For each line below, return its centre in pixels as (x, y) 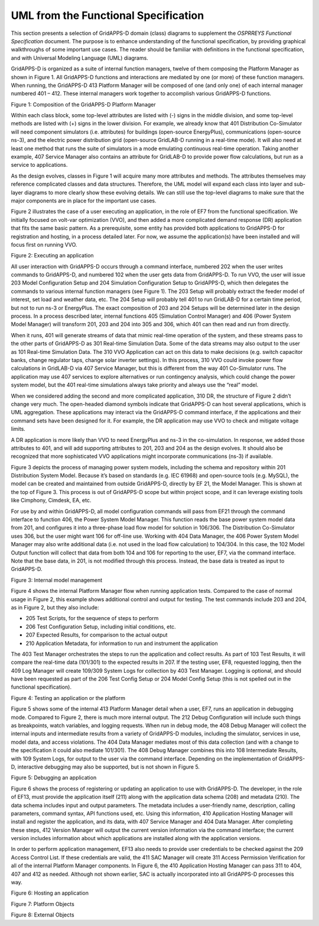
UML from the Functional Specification (108, 15)
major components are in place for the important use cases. (84, 201)
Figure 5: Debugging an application (54, 777)
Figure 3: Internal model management (57, 580)
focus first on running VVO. (44, 244)
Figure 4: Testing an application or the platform (68, 698)
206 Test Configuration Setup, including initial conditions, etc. (101, 627)
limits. (18, 429)
